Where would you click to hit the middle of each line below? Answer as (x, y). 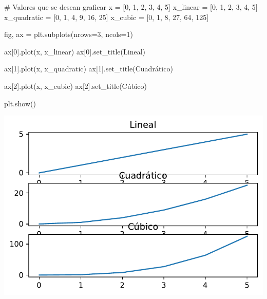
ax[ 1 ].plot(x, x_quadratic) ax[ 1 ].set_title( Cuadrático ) (89, 69)
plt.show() (20, 103)
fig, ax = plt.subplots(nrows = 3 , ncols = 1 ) (69, 34)
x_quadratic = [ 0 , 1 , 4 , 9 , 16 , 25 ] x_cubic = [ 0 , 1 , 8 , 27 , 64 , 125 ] (107, 17)
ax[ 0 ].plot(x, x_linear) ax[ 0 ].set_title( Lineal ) (75, 51)
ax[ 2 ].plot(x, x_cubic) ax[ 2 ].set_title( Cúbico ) (75, 86)
